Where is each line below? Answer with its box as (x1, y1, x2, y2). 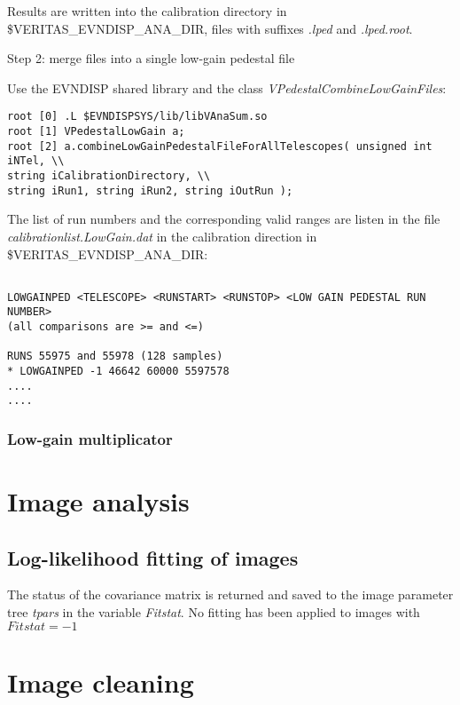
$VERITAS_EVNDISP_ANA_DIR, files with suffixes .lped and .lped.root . (7, 19, 413, 37)
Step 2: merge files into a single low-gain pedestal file (7, 49, 295, 67)
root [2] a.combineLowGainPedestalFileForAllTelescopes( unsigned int (7, 139, 433, 153)
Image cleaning (7, 663, 194, 700)
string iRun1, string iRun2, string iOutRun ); (7, 184, 293, 197)
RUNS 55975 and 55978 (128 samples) (7, 350, 223, 363)
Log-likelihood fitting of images (7, 543, 299, 571)
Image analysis (7, 483, 190, 519)
